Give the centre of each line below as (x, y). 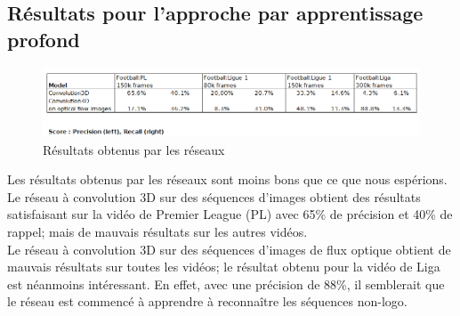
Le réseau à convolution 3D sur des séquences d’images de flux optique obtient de (229, 249)
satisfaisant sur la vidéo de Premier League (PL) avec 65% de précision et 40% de (230, 214)
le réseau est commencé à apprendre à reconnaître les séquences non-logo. (207, 301)
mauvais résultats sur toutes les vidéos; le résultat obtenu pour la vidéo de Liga (224, 267)
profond (44, 39)
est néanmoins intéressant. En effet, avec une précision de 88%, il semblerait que (226, 284)
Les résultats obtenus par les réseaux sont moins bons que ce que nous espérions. (227, 179)
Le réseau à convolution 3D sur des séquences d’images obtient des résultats (214, 196)
